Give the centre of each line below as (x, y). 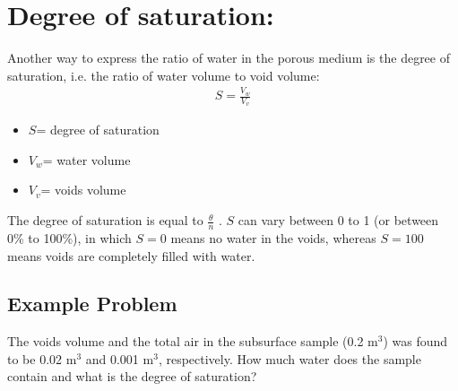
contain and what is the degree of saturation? (132, 376)
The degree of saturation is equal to (105, 220)
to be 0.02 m (42, 358)
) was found (415, 341)
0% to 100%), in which (69, 237)
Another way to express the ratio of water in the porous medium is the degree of (229, 58)
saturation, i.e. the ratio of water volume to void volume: (164, 75)
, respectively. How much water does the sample (289, 358)
